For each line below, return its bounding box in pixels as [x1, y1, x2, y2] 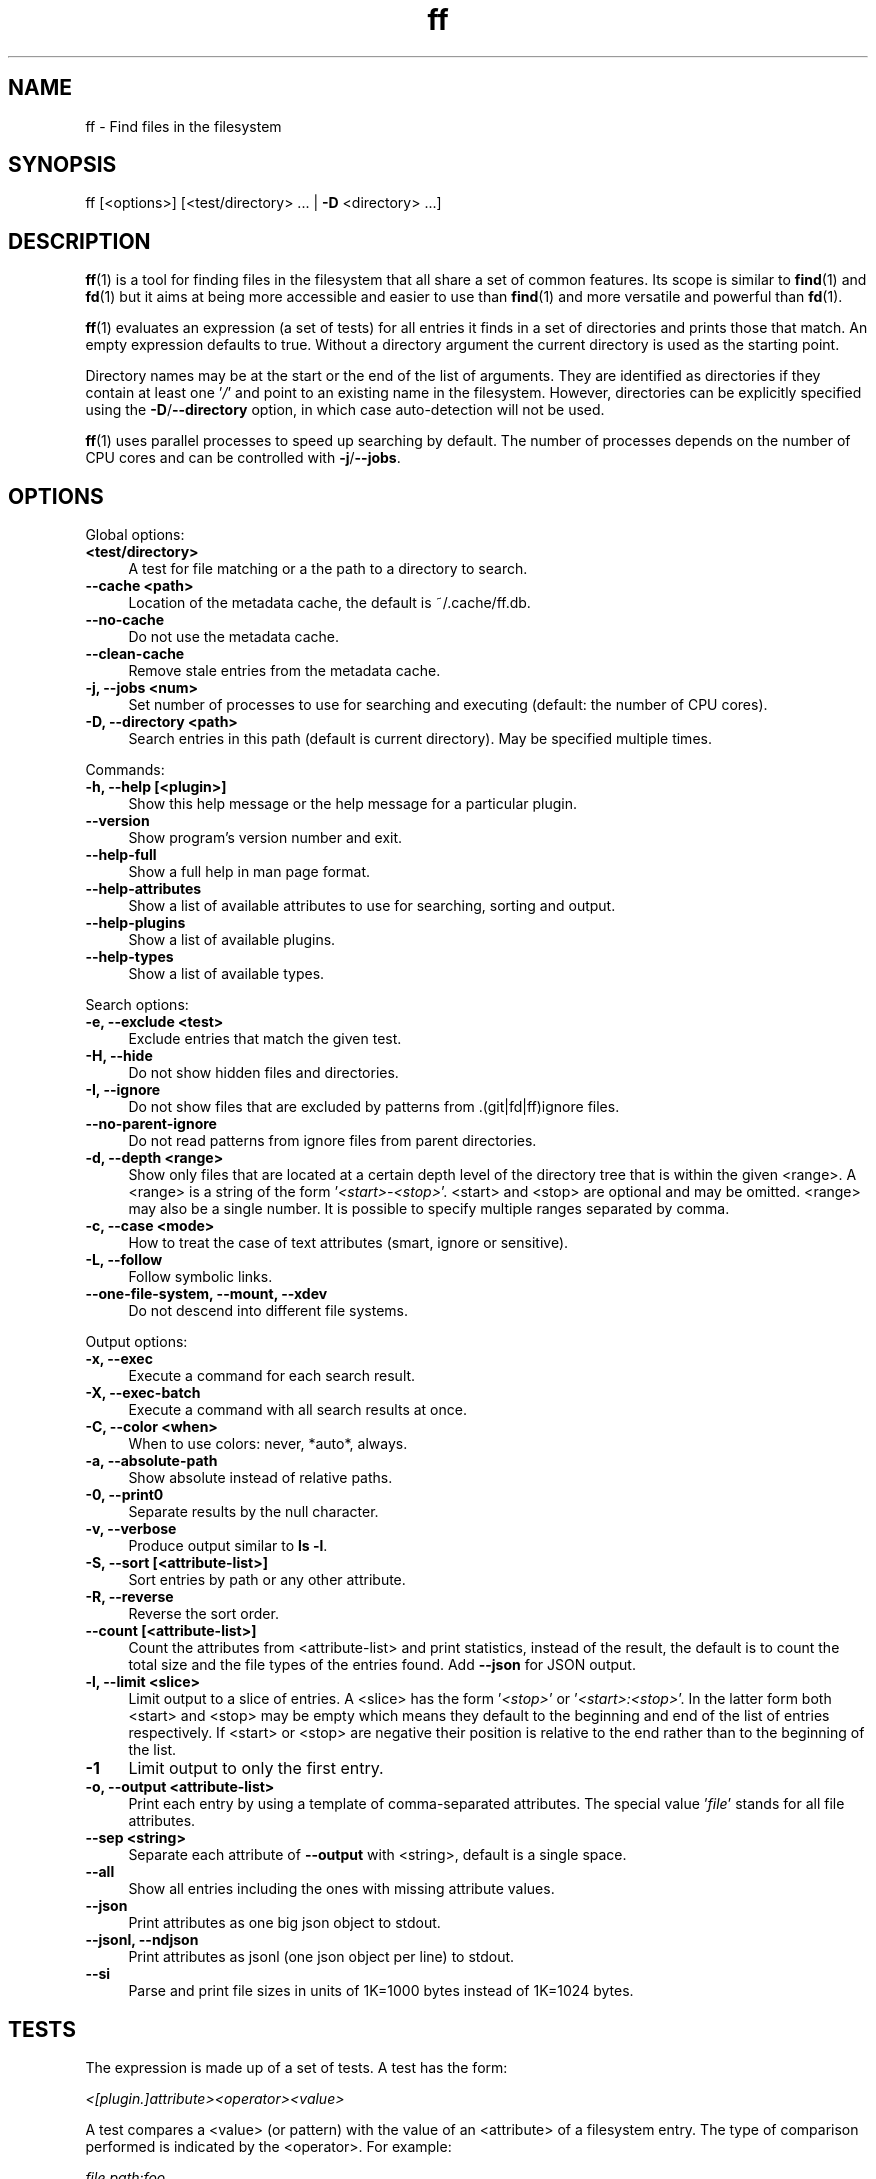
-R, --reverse [85, 1588, 174, 1606]
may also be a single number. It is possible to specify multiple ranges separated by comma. [128, 1200, 730, 1218]
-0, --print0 [85, 1486, 164, 1504]
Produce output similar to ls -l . [128, 1537, 328, 1555]
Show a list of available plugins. [128, 931, 336, 949]
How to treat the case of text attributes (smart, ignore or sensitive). [128, 1234, 569, 1252]
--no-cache [85, 611, 165, 629]
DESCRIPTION [8, 228, 151, 254]
